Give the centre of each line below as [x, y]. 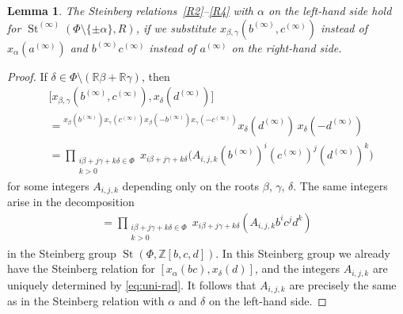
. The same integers [340, 185]
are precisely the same [343, 284]
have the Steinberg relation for [81, 268]
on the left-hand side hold [330, 10]
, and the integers [297, 268]
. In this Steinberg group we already [303, 253]
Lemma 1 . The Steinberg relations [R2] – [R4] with [131, 10]
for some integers [48, 185]
